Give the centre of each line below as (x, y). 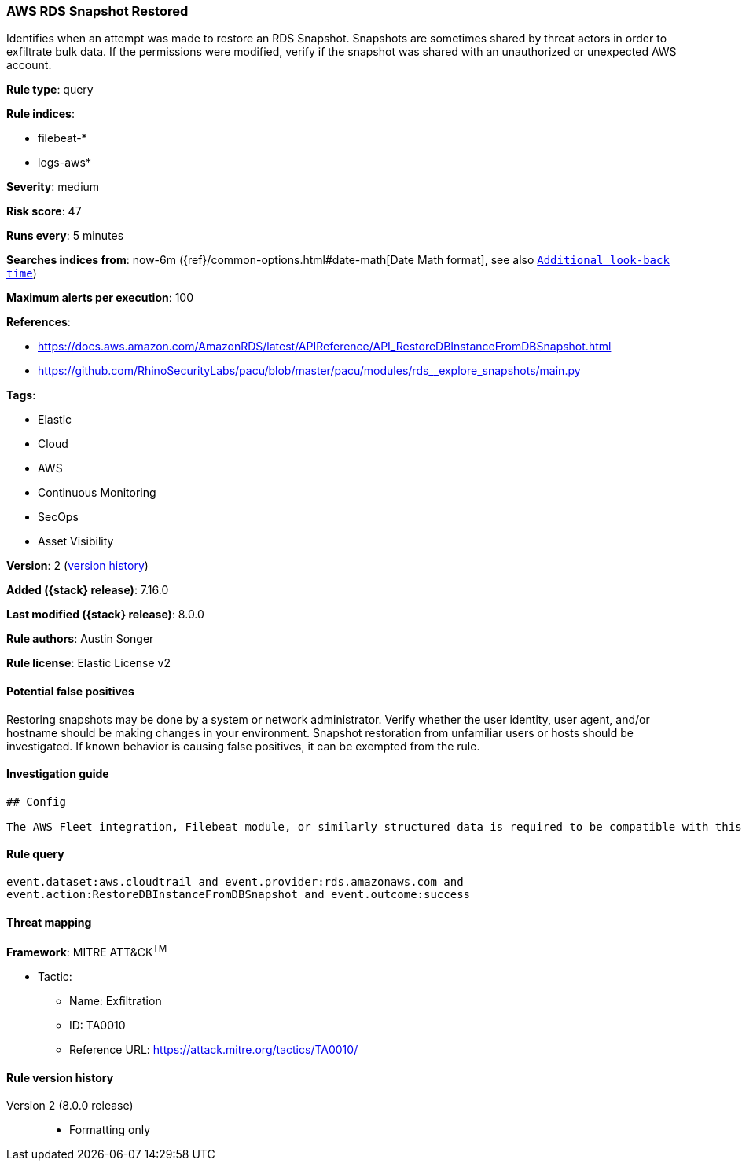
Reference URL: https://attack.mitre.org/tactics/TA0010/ (214, 1049)
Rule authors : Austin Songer (80, 639)
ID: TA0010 (97, 1025)
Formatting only (110, 1130)
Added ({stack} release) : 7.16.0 (88, 590)
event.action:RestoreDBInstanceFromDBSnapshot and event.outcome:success (239, 895)
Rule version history (60, 1077)
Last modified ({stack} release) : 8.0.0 (105, 615)
